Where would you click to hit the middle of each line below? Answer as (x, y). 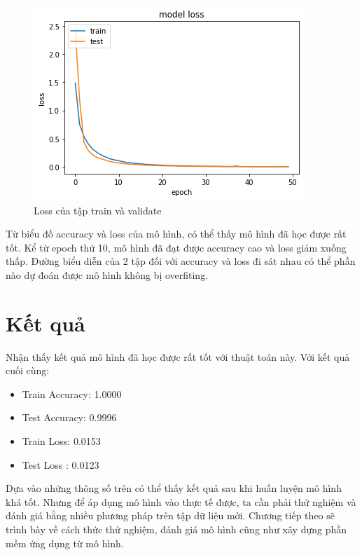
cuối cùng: (28, 370)
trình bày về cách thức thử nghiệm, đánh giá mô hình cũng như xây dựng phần (176, 529)
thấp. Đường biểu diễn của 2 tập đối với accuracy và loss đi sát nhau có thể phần (181, 261)
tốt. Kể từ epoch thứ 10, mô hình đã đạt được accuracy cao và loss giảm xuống (176, 247)
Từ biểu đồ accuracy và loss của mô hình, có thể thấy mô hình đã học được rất (176, 234)
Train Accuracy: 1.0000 (72, 393)
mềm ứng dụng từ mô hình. (65, 543)
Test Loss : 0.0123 (61, 464)
